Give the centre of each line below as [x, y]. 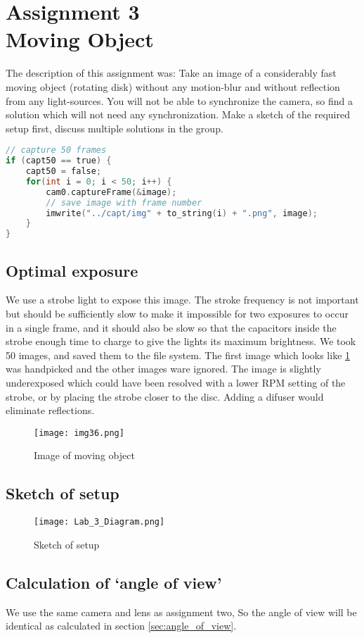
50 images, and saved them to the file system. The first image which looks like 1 [178, 355]
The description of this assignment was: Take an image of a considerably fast [171, 73]
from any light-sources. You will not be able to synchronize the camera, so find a [179, 100]
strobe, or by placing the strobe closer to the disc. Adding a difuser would [165, 396]
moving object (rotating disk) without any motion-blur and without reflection [173, 86]
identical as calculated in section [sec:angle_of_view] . [121, 626]
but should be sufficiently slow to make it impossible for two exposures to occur [177, 313]
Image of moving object [84, 455]
